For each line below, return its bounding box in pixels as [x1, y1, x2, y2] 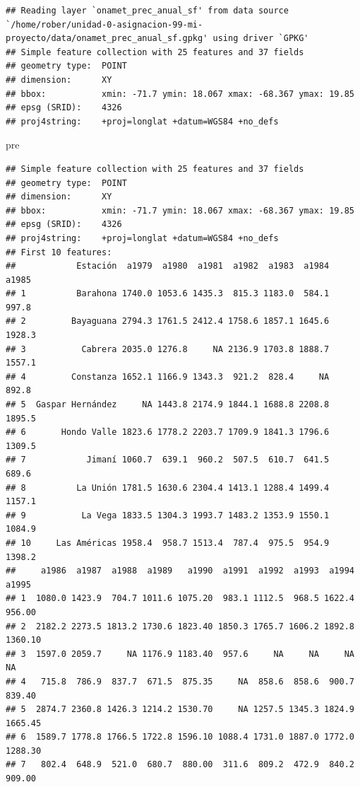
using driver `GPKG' [212, 33, 309, 44]
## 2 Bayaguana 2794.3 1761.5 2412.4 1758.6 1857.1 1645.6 [6, 316, 330, 327]
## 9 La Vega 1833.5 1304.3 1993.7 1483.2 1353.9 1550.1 [6, 510, 330, 520]
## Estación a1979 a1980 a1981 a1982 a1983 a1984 [6, 261, 330, 272]
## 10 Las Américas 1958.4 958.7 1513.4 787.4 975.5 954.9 [6, 537, 330, 548]
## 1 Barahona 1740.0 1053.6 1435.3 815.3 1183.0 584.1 [6, 288, 330, 299]
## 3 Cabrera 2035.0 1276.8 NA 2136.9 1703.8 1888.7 [6, 344, 330, 354]
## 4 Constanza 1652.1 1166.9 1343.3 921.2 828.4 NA [6, 371, 330, 382]
